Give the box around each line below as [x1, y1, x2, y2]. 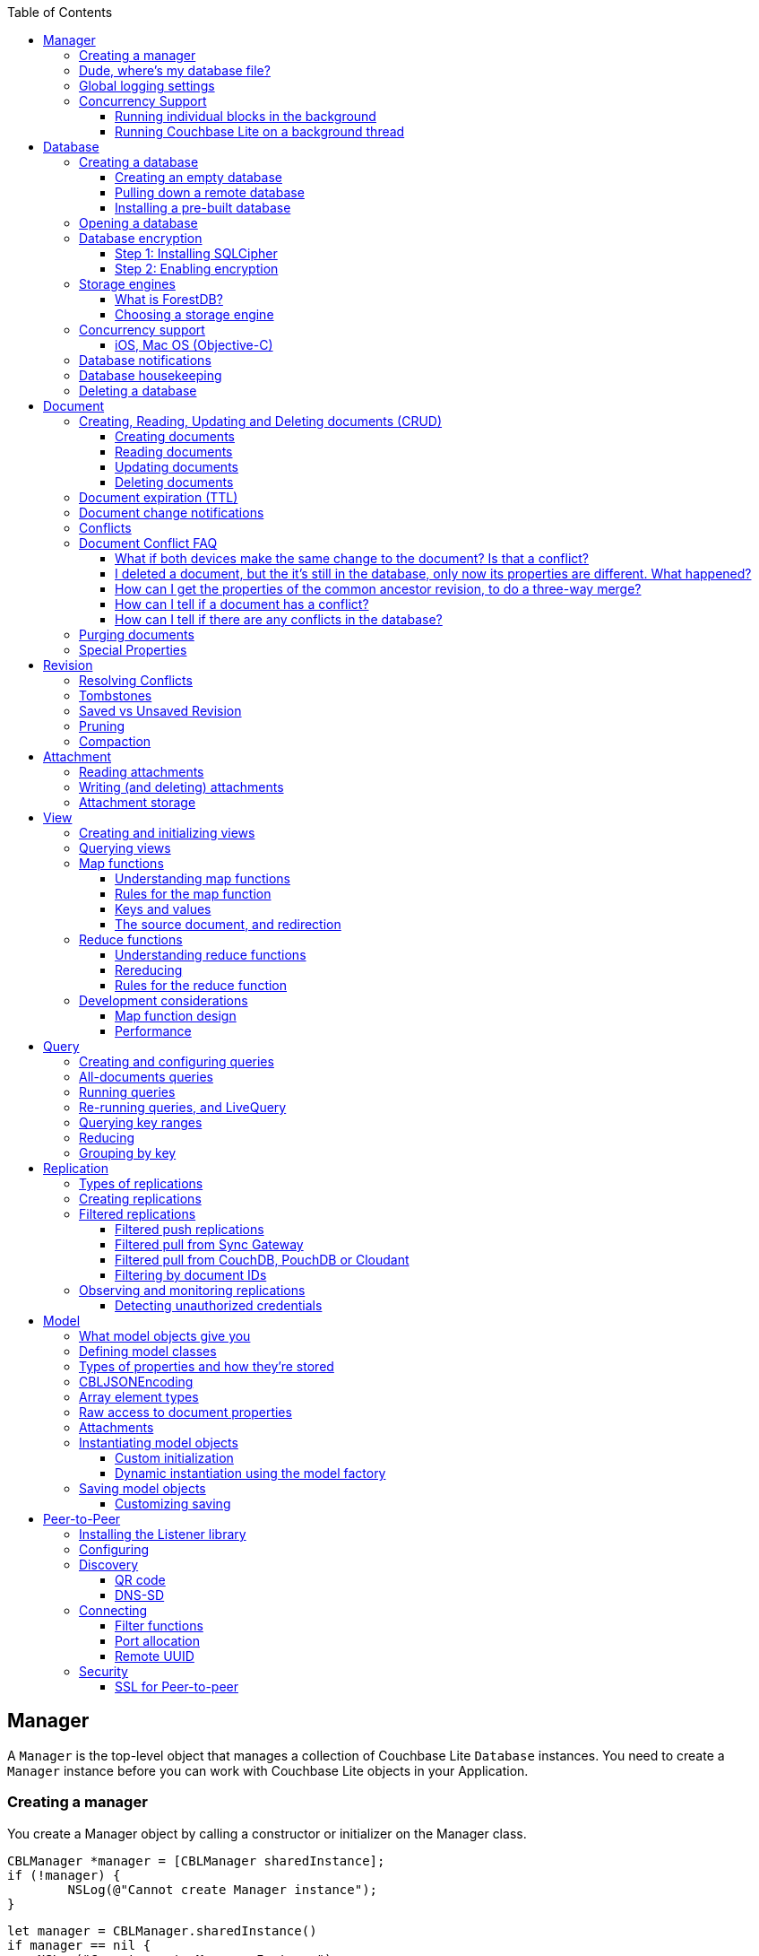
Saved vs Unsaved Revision [79, 703, 242, 718]
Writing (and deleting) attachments [79, 779, 284, 795]
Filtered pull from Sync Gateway [115, 1237, 304, 1252]
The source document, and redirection [115, 917, 341, 932]
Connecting [79, 1603, 148, 1618]
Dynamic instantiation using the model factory [115, 1465, 386, 1481]
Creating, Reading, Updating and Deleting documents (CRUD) [79, 413, 443, 429]
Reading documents [115, 444, 233, 459]
